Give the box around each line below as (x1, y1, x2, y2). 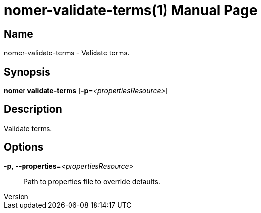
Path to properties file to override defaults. (24, 177, 161, 186)
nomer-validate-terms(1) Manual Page (4, 2, 258, 19)
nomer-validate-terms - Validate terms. (4, 49, 130, 57)
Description (4, 103, 62, 116)
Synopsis (4, 65, 50, 78)
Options (4, 141, 44, 154)
